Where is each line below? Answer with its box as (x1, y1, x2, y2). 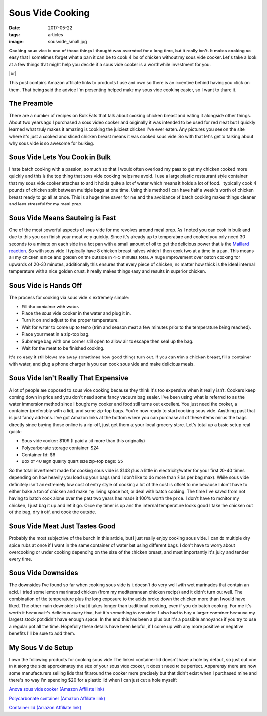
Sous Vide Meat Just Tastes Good (9, 522, 116, 531)
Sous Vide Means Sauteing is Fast (9, 213, 116, 222)
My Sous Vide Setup (9, 643, 74, 652)
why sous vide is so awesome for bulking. (9, 140, 95, 146)
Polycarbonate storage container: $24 (21, 445, 99, 451)
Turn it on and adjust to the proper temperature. (21, 317, 119, 323)
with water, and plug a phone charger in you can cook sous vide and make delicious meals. (9, 361, 195, 367)
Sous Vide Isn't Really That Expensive (9, 374, 129, 382)
